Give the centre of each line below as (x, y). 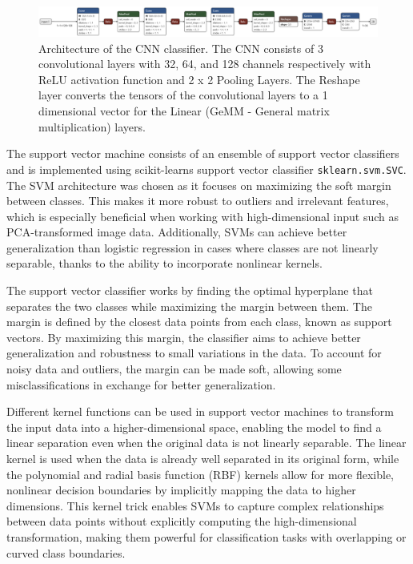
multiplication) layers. (92, 126)
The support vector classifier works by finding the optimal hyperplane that (190, 290)
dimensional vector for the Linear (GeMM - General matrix (184, 111)
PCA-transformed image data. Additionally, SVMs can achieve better (177, 232)
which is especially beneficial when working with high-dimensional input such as (203, 216)
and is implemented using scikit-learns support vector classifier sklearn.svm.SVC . (206, 169)
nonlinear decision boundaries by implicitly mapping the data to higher (181, 490)
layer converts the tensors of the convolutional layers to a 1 (183, 95)
